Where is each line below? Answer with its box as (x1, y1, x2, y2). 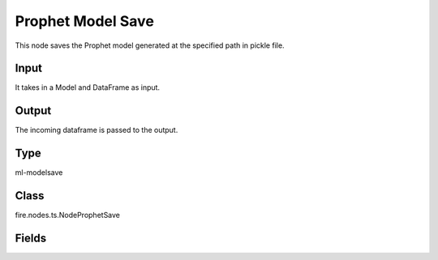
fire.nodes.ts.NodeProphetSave (15, 211, 121, 220)
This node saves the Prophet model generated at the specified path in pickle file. (15, 40, 285, 50)
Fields (15, 231, 47, 245)
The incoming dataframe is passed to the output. (15, 126, 178, 135)
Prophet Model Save (15, 12, 154, 30)
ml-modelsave (15, 168, 63, 177)
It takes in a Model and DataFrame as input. (15, 83, 161, 92)
